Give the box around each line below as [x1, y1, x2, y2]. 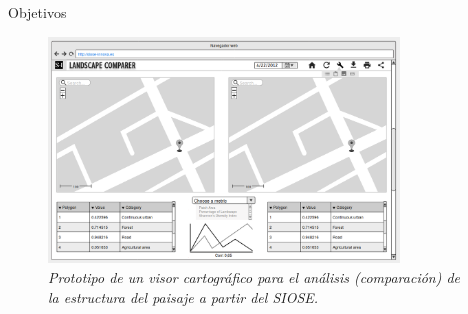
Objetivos [8, 2, 67, 22]
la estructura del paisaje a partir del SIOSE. [48, 286, 319, 307]
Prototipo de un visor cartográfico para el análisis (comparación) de [48, 266, 461, 287]
